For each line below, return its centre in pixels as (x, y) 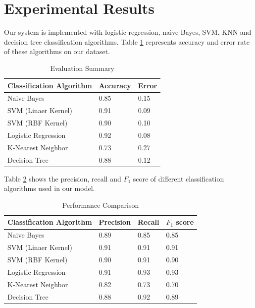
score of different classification (178, 178)
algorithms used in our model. (50, 188)
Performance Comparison (101, 205)
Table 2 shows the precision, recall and (63, 178)
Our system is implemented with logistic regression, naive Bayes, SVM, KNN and (128, 32)
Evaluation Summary (82, 68)
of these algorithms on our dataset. (57, 51)
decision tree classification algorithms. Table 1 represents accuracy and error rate (127, 41)
